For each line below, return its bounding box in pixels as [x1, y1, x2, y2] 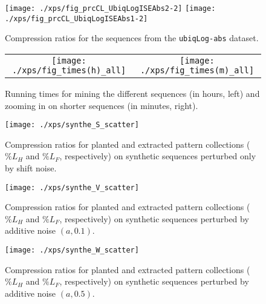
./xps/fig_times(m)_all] [140, 65, 255, 75]
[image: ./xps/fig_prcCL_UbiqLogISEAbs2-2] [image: [5, 4, 216, 13]
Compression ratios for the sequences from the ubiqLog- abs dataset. [5, 31, 259, 44]
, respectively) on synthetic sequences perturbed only [59, 150, 256, 162]
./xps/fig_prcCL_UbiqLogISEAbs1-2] [5, 14, 148, 23]
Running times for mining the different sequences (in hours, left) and [5, 87, 260, 99]
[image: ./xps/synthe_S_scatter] [5, 121, 139, 130]
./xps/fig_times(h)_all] [11, 65, 126, 75]
